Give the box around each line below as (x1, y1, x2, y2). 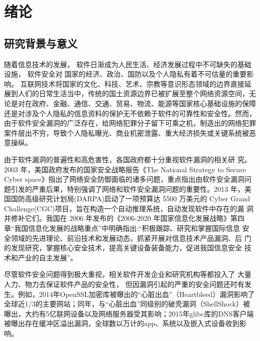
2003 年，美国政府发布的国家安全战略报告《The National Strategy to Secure (4, 164, 246, 174)
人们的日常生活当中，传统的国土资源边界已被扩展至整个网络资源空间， (17, 88, 249, 99)
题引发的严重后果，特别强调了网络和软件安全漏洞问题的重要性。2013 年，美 (4, 183, 251, 194)
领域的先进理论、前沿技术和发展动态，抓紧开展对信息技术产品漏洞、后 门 (10, 232, 251, 243)
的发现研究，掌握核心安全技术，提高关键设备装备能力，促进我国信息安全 (4, 242, 242, 253)
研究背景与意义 (4, 35, 77, 51)
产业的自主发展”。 (17, 252, 77, 262)
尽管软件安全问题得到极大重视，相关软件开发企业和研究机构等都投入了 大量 (4, 269, 251, 279)
